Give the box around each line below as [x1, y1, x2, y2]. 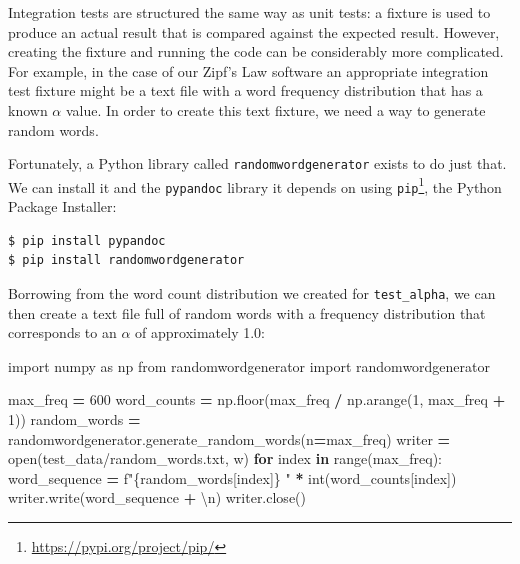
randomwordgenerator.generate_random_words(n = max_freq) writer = [8, 428, 451, 449]
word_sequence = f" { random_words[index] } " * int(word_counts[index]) [8, 467, 457, 488]
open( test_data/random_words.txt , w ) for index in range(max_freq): [8, 448, 442, 469]
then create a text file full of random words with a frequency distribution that [8, 302, 486, 323]
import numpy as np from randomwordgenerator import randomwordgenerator [8, 355, 491, 376]
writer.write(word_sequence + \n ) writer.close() [8, 487, 306, 508]
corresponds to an [8, 322, 117, 343]
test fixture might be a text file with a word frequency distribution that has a [8, 80, 483, 101]
